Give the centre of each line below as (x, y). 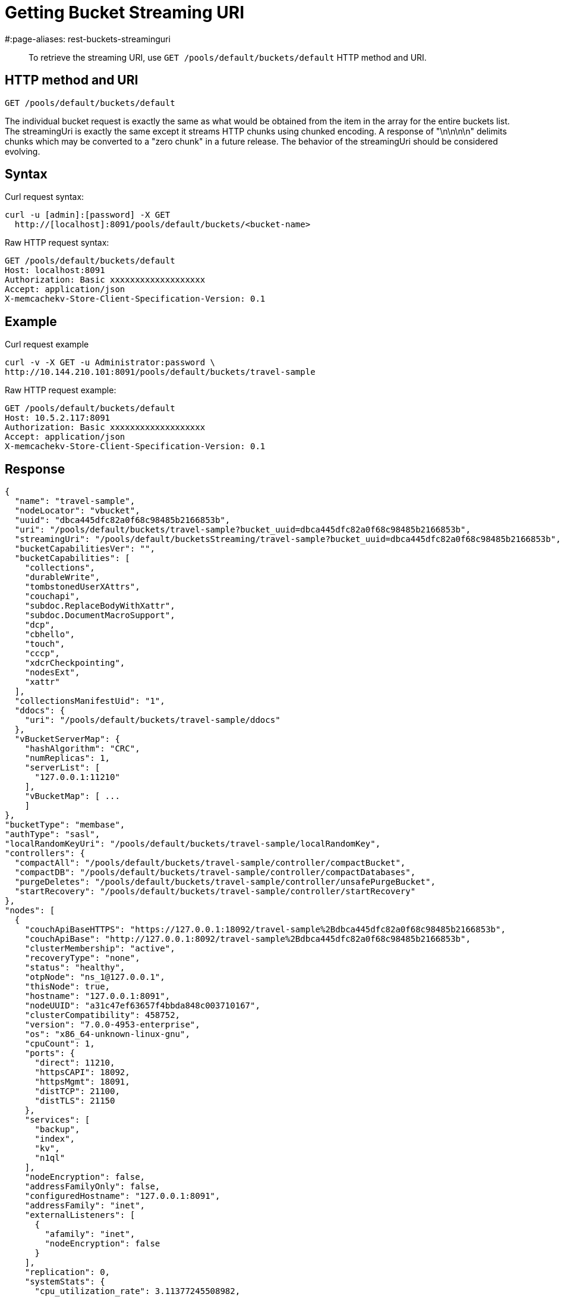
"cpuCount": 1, (60, 1044)
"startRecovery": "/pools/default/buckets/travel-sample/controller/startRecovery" (215, 892)
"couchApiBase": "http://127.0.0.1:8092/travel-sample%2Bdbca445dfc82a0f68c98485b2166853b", (248, 939)
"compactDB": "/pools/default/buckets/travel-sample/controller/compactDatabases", (215, 873)
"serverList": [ (62, 768)
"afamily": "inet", (90, 1234)
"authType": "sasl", (53, 834)
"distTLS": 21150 (75, 1101)
